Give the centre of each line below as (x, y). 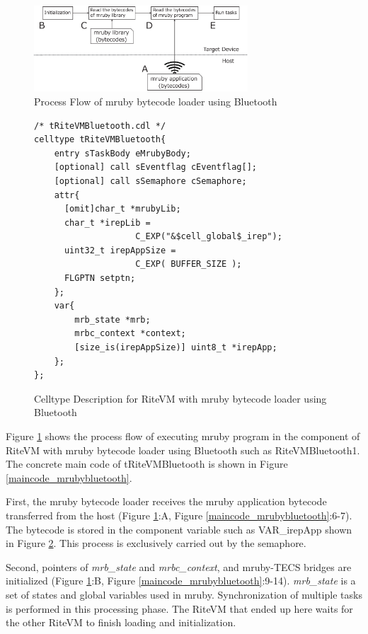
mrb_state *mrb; (113, 319)
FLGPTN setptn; (100, 278)
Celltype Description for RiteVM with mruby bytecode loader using (180, 398)
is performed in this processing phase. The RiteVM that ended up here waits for (179, 608)
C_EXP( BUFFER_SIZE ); (189, 264)
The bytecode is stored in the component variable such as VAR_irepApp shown (179, 529)
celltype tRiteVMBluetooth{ (100, 140)
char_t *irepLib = (107, 223)
